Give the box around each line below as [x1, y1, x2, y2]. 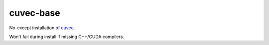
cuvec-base [9, 7, 60, 18]
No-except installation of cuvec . [9, 25, 75, 31]
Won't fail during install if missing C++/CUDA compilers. [9, 34, 125, 40]
